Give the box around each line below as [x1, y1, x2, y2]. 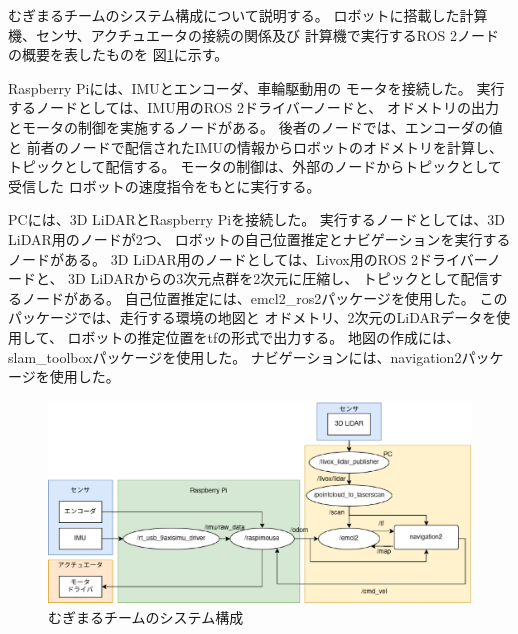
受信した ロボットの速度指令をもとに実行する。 [8, 175, 321, 196]
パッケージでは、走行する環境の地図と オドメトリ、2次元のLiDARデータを [8, 307, 497, 328]
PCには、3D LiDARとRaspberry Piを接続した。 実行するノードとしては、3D [8, 209, 505, 230]
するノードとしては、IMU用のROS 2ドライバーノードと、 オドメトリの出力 [8, 97, 499, 118]
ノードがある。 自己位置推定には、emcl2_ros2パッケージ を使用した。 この [21, 287, 508, 308]
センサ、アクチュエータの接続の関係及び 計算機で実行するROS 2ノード [35, 24, 499, 45]
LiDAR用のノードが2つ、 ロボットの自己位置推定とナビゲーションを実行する [8, 228, 511, 249]
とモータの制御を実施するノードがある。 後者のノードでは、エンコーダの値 [8, 116, 503, 137]
